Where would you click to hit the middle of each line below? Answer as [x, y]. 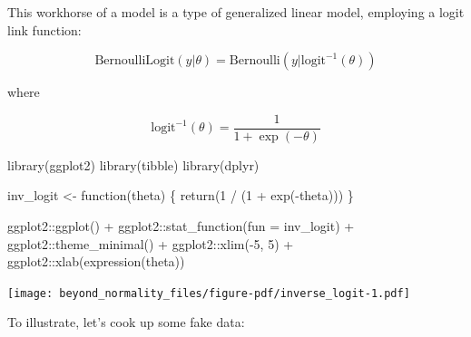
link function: [44, 29]
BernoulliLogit [135, 61]
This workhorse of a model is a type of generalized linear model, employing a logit [236, 12]
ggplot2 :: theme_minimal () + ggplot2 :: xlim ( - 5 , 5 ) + [151, 243]
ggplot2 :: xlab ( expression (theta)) [96, 261]
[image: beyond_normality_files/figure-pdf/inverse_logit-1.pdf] [209, 293]
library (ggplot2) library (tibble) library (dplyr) [133, 164]
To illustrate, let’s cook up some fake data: [126, 322]
